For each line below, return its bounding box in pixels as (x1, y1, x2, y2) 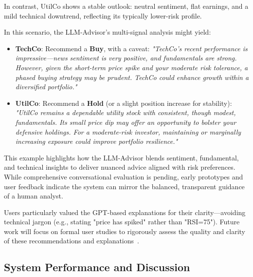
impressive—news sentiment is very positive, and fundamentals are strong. (15, 53, 237, 63)
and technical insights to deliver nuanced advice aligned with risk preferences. (4, 162, 235, 172)
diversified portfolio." (15, 81, 77, 92)
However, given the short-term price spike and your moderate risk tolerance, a (15, 62, 248, 72)
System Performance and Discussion (4, 259, 190, 275)
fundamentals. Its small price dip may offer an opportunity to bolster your (15, 117, 236, 127)
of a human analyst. (4, 191, 63, 201)
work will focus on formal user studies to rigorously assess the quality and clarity (4, 226, 245, 236)
